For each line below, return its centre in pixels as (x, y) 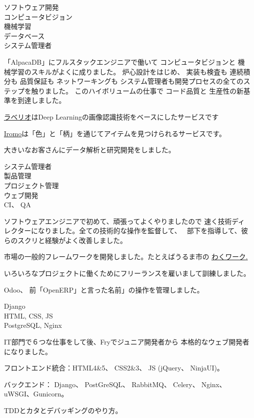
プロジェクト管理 (31, 185)
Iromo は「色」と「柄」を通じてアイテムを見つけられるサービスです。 (115, 133)
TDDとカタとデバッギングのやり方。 (63, 410)
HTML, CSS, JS (28, 315)
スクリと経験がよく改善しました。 (72, 240)
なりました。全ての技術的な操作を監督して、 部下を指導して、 (139, 231)
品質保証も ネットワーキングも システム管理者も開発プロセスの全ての (132, 81)
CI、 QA (18, 205)
